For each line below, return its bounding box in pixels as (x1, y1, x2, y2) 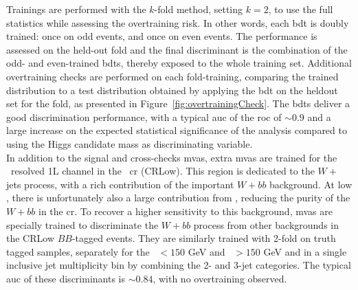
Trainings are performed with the (6, 2, 146, 16)
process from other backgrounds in (193, 217, 339, 232)
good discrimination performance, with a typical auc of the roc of (6, 109, 282, 124)
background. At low (269, 177, 353, 191)
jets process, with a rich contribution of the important (6, 177, 234, 191)
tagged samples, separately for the (6, 244, 150, 258)
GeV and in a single (263, 244, 347, 258)
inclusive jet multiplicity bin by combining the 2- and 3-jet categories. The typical (6, 258, 351, 272)
